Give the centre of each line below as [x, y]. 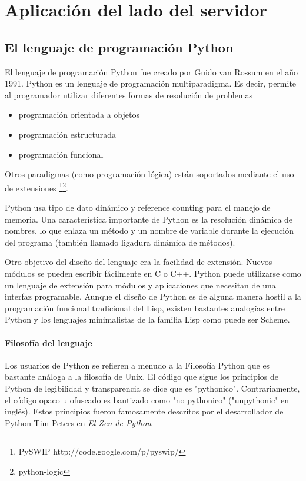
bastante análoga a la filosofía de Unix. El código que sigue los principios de [142, 376]
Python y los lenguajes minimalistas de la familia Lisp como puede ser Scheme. [147, 319]
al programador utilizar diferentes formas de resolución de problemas [129, 94]
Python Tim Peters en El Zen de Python [78, 422]
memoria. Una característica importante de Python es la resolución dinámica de [149, 219]
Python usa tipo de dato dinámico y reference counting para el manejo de [138, 207]
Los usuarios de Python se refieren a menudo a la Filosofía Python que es [137, 365]
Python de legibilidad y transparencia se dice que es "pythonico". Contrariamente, [152, 388]
